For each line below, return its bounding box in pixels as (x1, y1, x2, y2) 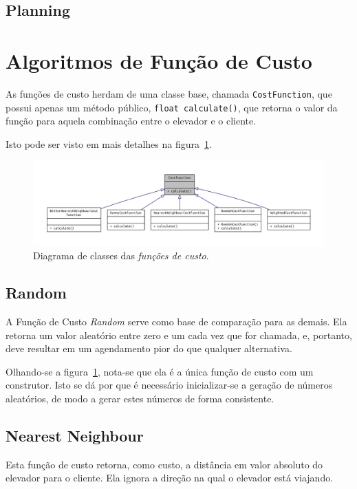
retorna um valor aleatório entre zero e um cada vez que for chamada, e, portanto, (6, 327, 352, 342)
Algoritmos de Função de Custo (6, 46, 312, 74)
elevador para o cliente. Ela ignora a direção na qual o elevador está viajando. (6, 470, 334, 485)
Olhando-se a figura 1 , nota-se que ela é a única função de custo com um (6, 364, 314, 378)
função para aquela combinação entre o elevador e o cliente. (6, 113, 257, 128)
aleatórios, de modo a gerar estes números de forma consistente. (6, 391, 274, 405)
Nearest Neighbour (6, 424, 144, 446)
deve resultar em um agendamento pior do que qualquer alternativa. (6, 341, 292, 356)
